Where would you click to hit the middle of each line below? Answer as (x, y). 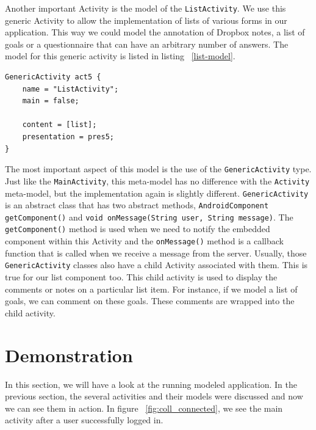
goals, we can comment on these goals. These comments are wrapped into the (150, 301)
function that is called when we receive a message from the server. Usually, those (156, 253)
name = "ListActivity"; (70, 89)
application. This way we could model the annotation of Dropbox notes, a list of (155, 32)
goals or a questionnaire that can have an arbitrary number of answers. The (147, 44)
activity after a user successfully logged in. (84, 420)
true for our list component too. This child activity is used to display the (141, 277)
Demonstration (69, 355)
